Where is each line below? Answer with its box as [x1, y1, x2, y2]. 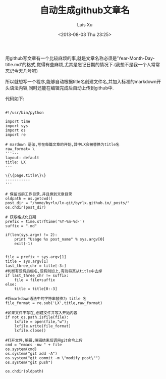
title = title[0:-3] [14, 286, 58, 291]
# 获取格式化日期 [5, 214, 36, 220]
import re [5, 132, 26, 137]
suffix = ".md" [5, 223, 37, 228]
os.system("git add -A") [5, 351, 58, 356]
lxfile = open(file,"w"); [14, 319, 69, 324]
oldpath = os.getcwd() [5, 196, 53, 201]
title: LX [5, 160, 26, 165]
